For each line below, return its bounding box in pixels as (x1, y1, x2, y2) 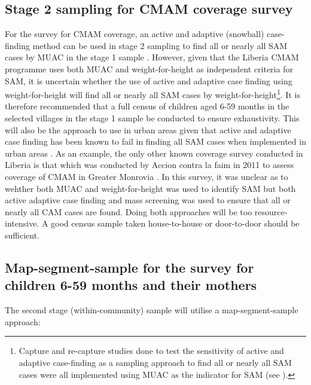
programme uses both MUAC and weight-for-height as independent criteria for (5, 62, 293, 75)
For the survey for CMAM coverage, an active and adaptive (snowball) (5, 27, 264, 40)
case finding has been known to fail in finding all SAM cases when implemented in (5, 135, 306, 148)
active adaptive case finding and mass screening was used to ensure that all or (5, 194, 291, 206)
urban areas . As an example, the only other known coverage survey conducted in (5, 146, 303, 159)
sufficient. (5, 228, 40, 241)
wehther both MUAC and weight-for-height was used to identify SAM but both (5, 182, 296, 194)
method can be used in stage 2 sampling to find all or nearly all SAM (32, 39, 288, 51)
